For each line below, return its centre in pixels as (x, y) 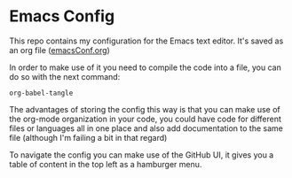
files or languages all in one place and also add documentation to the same (146, 128)
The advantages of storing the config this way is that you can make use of (145, 109)
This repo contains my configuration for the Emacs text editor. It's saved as (146, 41)
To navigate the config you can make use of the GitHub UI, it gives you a (142, 155)
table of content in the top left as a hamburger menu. (106, 164)
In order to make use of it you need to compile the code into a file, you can (145, 67)
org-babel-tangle (41, 93)
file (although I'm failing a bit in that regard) (88, 137)
